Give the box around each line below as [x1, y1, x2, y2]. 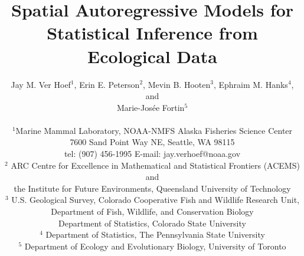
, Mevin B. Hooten [143, 78, 211, 90]
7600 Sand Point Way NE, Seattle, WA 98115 [70, 136, 235, 148]
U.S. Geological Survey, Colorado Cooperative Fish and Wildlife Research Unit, [11, 193, 300, 206]
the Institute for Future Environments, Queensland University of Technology [14, 182, 291, 194]
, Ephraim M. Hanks [213, 78, 288, 90]
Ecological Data [87, 44, 217, 68]
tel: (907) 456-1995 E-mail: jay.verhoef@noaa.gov [64, 147, 241, 160]
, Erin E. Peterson [74, 78, 140, 90]
